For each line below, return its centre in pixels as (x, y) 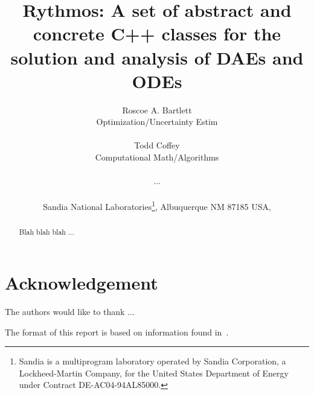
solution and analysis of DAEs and (157, 57)
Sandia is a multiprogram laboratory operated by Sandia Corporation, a (152, 361)
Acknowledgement (82, 283)
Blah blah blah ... (46, 232)
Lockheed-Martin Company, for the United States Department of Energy (154, 373)
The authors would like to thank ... (70, 312)
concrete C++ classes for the (157, 33)
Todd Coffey (157, 145)
